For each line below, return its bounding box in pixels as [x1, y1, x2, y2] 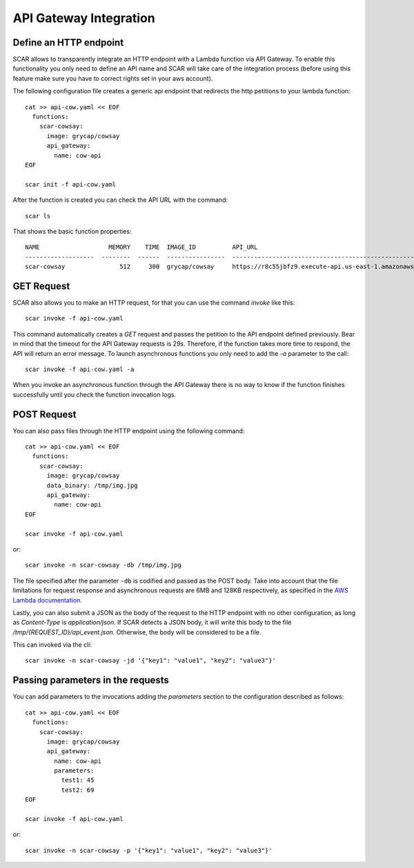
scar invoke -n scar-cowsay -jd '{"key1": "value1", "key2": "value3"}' [25, 657, 276, 665]
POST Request [12, 408, 77, 420]
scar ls [25, 211, 51, 220]
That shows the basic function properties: [12, 227, 132, 235]
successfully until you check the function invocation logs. [12, 390, 176, 399]
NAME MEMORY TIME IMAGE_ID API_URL [25, 243, 258, 252]
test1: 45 [61, 776, 95, 784]
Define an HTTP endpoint [12, 37, 124, 48]
